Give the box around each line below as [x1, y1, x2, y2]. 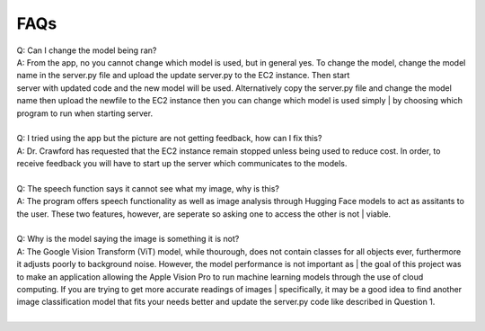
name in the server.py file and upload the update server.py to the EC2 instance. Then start [16, 70, 350, 81]
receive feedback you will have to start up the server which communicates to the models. [16, 158, 348, 169]
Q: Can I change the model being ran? [16, 45, 157, 56]
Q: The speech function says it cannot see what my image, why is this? [16, 183, 280, 193]
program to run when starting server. [16, 108, 153, 119]
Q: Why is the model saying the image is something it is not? [16, 234, 240, 245]
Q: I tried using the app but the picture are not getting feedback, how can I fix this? [16, 133, 322, 144]
